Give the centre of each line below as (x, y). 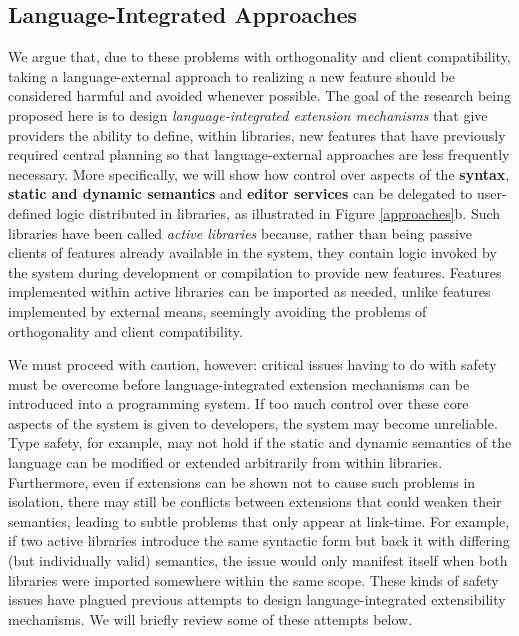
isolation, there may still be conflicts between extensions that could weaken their (255, 501)
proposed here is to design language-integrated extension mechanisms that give (248, 114)
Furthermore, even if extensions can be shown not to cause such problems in (242, 481)
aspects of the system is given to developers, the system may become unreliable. (253, 422)
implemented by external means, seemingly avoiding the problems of (217, 310)
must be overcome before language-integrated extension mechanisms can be (239, 383)
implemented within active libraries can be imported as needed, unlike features (249, 291)
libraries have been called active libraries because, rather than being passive (240, 232)
